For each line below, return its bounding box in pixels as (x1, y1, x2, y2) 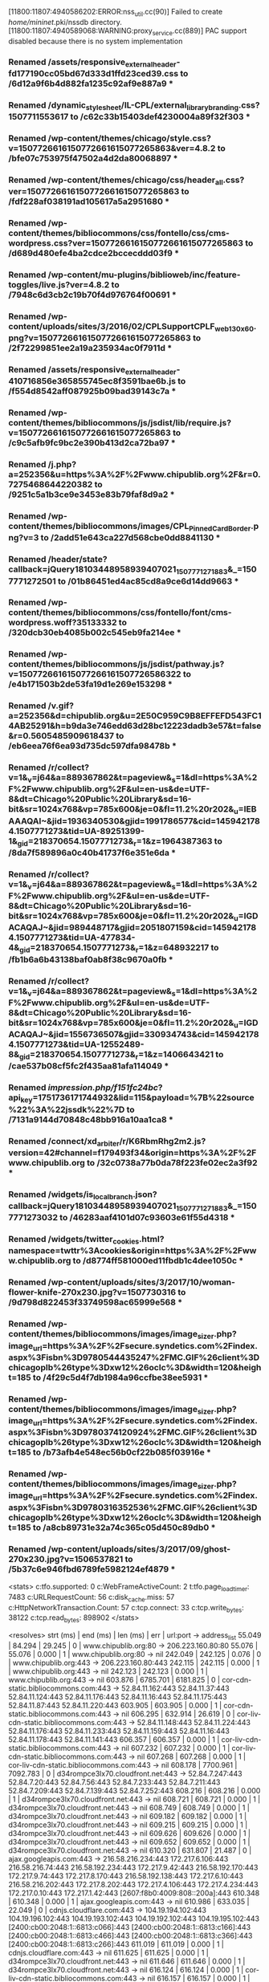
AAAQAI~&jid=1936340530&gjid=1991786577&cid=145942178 (8, 815, 261, 826)
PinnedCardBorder (188, 524, 251, 533)
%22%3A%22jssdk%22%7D (8, 1104, 125, 1115)
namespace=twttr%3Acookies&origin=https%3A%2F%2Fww (8, 1245, 257, 1256)
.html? (139, 1234, 165, 1245)
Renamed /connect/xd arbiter (8, 1135, 120, 1148)
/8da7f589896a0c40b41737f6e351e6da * (8, 847, 177, 858)
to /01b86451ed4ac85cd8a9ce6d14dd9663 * (57, 576, 239, 587)
